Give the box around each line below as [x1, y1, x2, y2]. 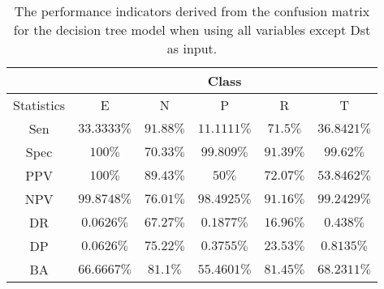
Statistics [13, 96, 66, 114]
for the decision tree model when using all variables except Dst [13, 20, 371, 39]
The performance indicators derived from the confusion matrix [14, 2, 370, 20]
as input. [166, 39, 218, 57]
